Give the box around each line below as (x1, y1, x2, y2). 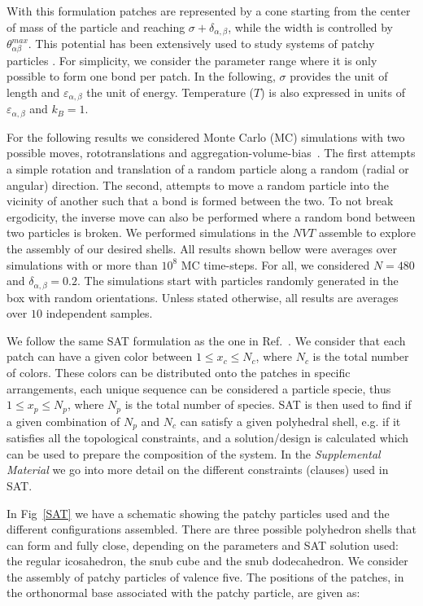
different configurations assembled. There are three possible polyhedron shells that (7, 520, 416, 538)
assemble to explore (318, 224, 416, 241)
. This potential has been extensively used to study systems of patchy (28, 35, 375, 52)
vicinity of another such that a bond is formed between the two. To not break (7, 192, 394, 209)
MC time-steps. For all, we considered (181, 256, 370, 273)
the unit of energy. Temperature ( (86, 83, 255, 100)
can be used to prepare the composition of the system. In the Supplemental (7, 445, 381, 462)
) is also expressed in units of (260, 83, 406, 100)
